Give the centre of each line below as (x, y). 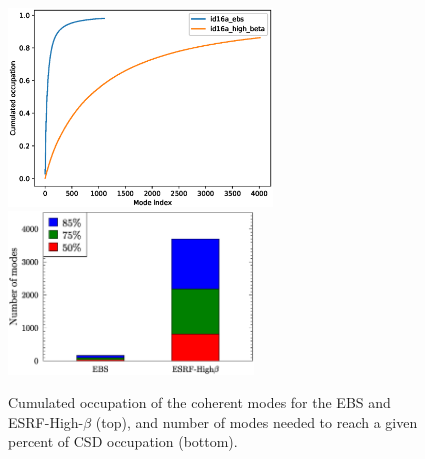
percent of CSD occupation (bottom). (123, 441)
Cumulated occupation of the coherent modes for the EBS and (199, 402)
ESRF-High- (46, 421)
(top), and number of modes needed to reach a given (256, 421)
